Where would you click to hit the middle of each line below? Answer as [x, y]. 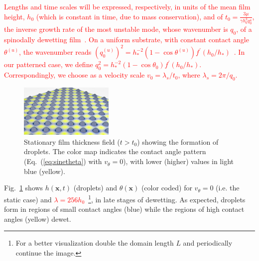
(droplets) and [95, 188]
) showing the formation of [178, 141]
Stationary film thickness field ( [72, 141]
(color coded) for [167, 188]
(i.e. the [228, 188]
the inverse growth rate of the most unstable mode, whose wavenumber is [116, 29]
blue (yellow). [45, 171]
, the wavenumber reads [55, 52]
